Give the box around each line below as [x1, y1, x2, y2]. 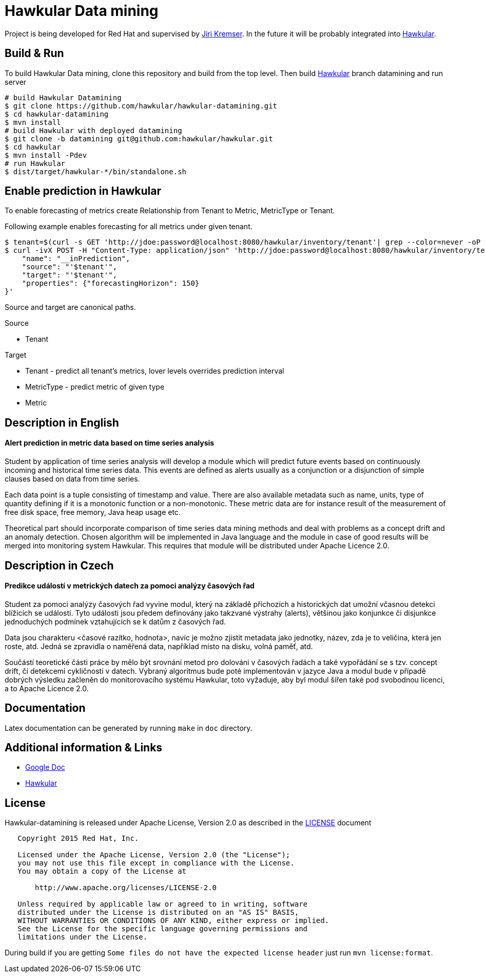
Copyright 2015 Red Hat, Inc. [17, 834, 139, 843]
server [5, 77, 27, 86]
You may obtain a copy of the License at [17, 867, 187, 876]
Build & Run [5, 47, 64, 60]
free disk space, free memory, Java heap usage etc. [5, 508, 181, 517]
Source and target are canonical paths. [5, 303, 136, 312]
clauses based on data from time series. [5, 474, 140, 484]
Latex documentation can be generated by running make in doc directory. [5, 723, 253, 732]
